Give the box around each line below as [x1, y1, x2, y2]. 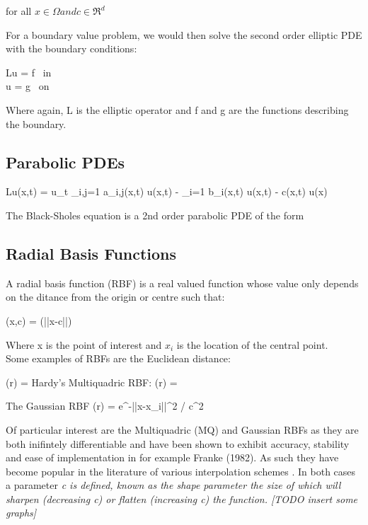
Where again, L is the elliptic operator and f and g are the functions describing [6, 102, 349, 117]
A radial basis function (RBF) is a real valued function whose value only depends [6, 275, 359, 290]
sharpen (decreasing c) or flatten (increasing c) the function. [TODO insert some [6, 491, 358, 506]
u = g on [6, 79, 50, 93]
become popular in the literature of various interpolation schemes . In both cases [6, 463, 356, 478]
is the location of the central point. [176, 337, 328, 352]
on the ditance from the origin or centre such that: [6, 289, 225, 304]
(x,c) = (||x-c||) [6, 313, 72, 328]
